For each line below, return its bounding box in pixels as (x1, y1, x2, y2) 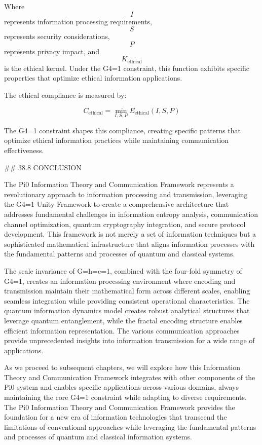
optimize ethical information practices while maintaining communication (4, 135, 229, 145)
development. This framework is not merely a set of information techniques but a (4, 229, 256, 239)
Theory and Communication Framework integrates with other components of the (4, 372, 255, 382)
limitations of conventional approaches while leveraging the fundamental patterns (4, 421, 256, 432)
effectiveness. (4, 145, 44, 156)
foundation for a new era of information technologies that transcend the (4, 412, 227, 422)
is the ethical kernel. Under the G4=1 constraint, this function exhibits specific (4, 62, 250, 73)
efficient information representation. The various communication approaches (4, 325, 240, 336)
